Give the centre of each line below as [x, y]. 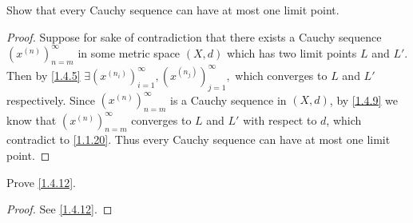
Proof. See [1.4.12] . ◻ [60, 209]
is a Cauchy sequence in [228, 100]
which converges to [281, 75]
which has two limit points [292, 52]
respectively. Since [51, 100]
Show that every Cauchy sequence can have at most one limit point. [173, 10]
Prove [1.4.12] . [41, 182]
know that [32, 119]
